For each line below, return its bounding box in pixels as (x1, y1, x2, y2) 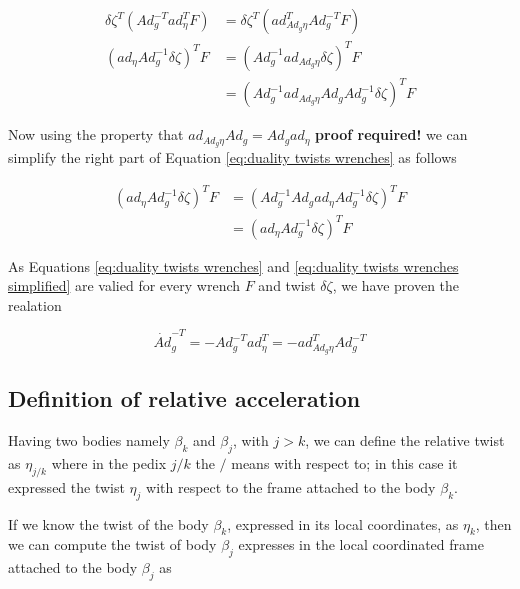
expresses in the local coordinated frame (238, 534, 484, 555)
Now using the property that (8, 124, 184, 145)
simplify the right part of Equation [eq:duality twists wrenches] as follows (8, 146, 457, 167)
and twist (258, 275, 316, 296)
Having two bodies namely (8, 430, 170, 451)
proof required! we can (315, 124, 468, 145)
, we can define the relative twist (305, 430, 505, 451)
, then (475, 513, 512, 534)
